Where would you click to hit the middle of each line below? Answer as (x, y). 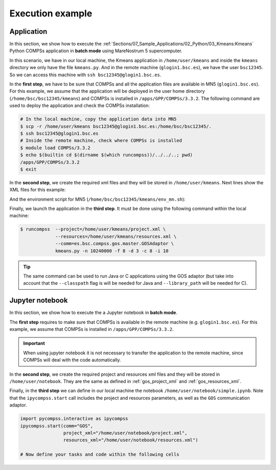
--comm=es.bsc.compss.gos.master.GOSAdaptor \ (115, 244)
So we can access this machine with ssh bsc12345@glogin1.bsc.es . (85, 75)
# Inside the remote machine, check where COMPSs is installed (101, 141)
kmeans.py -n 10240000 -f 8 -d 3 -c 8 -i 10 (112, 251)
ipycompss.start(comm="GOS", (57, 426)
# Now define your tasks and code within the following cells (100, 455)
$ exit (28, 169)
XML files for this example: (38, 190)
